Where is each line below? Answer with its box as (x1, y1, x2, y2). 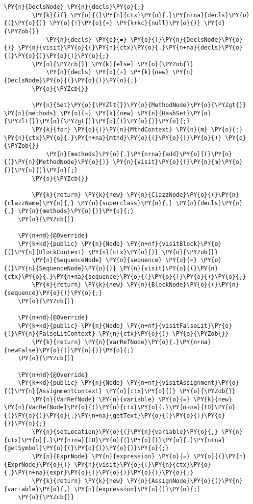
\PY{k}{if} (32, 11, 67, 19)
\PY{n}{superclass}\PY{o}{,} (77, 199, 173, 207)
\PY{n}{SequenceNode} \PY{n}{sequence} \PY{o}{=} (32, 257, 197, 264)
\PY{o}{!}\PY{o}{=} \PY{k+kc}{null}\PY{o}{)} (50, 20, 201, 27)
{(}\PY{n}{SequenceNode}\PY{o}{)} (4, 265, 117, 272)
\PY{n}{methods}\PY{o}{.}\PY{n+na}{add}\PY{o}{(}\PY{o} (46, 150, 232, 158)
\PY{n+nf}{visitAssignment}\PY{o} (126, 379, 239, 387)
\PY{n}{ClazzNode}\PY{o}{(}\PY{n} (126, 191, 239, 199)
